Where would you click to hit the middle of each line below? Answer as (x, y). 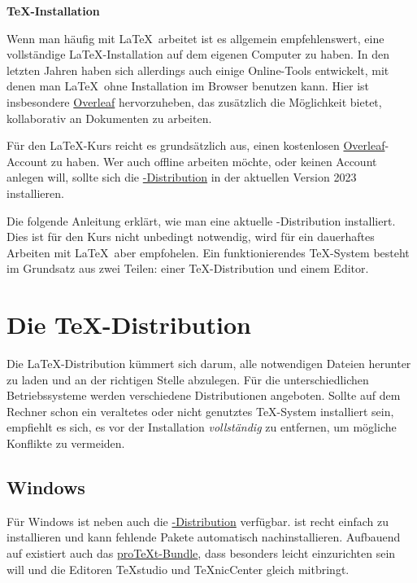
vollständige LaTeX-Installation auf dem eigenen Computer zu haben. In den (198, 54)
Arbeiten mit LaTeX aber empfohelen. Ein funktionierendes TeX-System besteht (208, 252)
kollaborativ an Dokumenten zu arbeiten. (109, 118)
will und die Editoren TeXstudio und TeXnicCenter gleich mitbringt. (178, 569)
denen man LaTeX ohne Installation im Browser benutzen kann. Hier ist (188, 86)
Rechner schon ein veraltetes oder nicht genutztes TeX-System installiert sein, (200, 411)
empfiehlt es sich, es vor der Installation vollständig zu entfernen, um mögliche (202, 427)
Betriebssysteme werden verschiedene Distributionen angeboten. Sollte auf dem (204, 395)
